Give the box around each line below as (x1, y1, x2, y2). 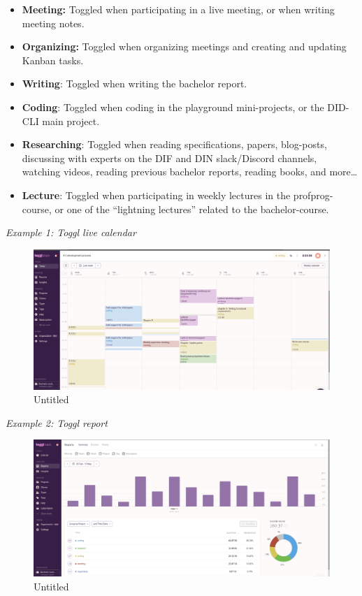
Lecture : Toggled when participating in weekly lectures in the (22, 187, 291, 202)
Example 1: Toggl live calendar (6, 225, 136, 240)
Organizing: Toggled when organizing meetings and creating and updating (22, 39, 347, 54)
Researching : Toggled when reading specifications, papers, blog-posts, (22, 137, 327, 152)
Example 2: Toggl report (6, 415, 108, 430)
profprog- (293, 187, 333, 202)
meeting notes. (22, 15, 85, 30)
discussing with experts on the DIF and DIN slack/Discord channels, (22, 150, 317, 165)
